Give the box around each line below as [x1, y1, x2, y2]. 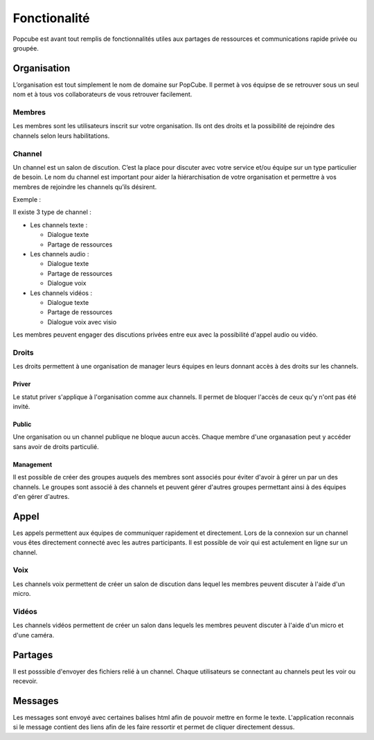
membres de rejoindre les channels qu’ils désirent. [12, 182, 157, 191]
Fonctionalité [12, 10, 90, 26]
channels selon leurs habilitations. [12, 132, 110, 140]
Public [12, 420, 32, 429]
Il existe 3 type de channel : [12, 208, 91, 216]
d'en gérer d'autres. [12, 493, 70, 501]
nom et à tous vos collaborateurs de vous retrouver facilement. [12, 90, 193, 98]
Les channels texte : [30, 220, 88, 229]
